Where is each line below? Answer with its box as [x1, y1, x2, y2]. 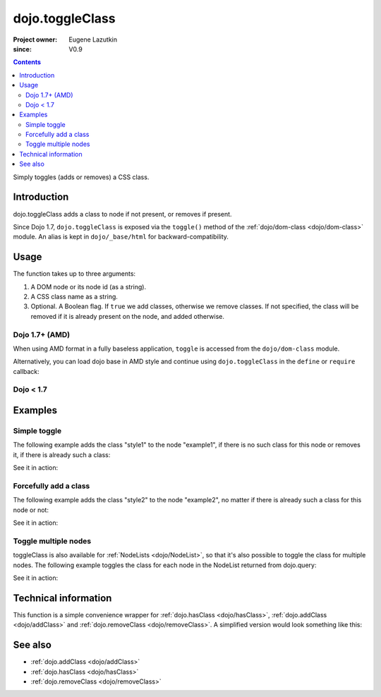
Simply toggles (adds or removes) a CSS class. [13, 173, 150, 181]
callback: [13, 367, 40, 375]
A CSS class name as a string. [30, 293, 118, 301]
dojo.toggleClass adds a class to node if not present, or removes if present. [13, 210, 232, 218]
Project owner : [13, 35, 58, 44]
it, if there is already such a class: [13, 450, 111, 459]
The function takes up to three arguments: [13, 269, 136, 278]
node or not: [13, 505, 49, 514]
